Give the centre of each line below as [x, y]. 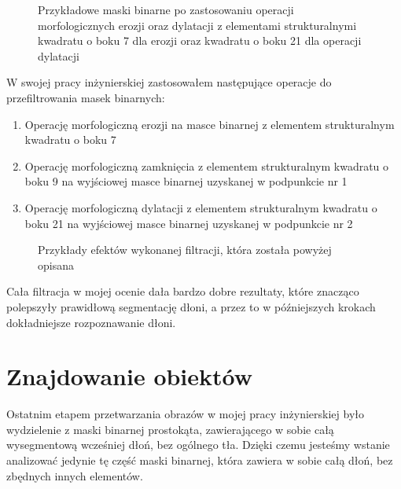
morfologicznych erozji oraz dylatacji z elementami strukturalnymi [197, 25]
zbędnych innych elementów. [75, 475]
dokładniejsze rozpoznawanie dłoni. [91, 322]
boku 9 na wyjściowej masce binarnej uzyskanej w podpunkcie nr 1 [186, 181]
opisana [56, 265]
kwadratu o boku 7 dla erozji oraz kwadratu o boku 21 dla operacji [200, 40]
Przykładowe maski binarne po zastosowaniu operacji [166, 9]
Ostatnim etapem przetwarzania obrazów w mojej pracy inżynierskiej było [185, 414]
